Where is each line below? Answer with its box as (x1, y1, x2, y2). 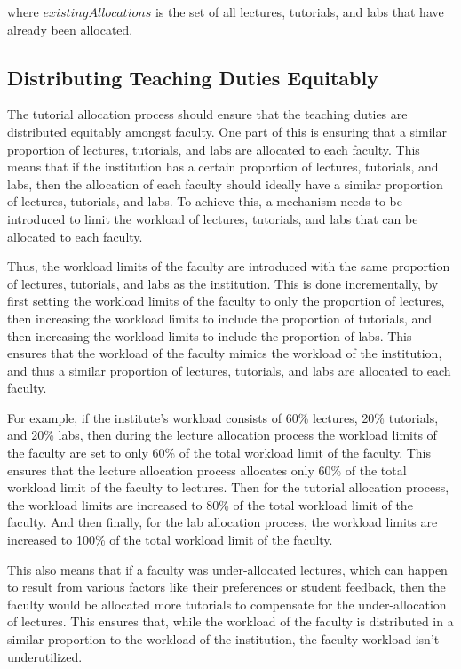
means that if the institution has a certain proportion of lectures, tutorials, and (7, 157, 439, 176)
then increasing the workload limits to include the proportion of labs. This (7, 326, 412, 345)
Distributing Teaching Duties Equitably (7, 63, 378, 91)
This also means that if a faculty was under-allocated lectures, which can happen (7, 560, 448, 578)
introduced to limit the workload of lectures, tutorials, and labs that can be (7, 209, 418, 227)
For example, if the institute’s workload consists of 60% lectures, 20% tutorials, (7, 408, 439, 426)
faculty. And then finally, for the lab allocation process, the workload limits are (7, 513, 438, 531)
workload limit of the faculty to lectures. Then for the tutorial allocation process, (7, 478, 449, 497)
